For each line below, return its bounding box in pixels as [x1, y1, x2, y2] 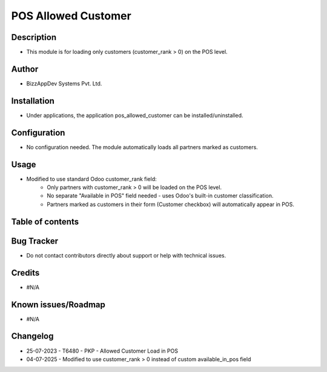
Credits [11, 267, 40, 278]
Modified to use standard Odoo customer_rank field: [26, 175, 157, 182]
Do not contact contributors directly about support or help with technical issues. [26, 251, 226, 259]
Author [11, 64, 39, 74]
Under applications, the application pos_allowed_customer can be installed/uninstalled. [26, 111, 243, 119]
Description [11, 32, 57, 42]
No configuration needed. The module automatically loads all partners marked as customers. [26, 143, 259, 151]
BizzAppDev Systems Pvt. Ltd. [26, 79, 102, 87]
